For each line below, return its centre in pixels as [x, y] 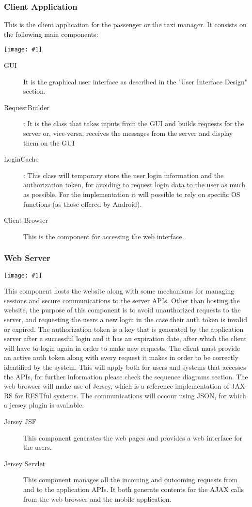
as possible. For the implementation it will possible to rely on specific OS [132, 194]
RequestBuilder [27, 107]
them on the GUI [49, 142]
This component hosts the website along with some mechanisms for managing [119, 291]
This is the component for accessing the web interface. [104, 236]
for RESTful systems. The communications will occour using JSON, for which [130, 395]
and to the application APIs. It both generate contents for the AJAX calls [134, 489]
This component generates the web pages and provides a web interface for [133, 437]
